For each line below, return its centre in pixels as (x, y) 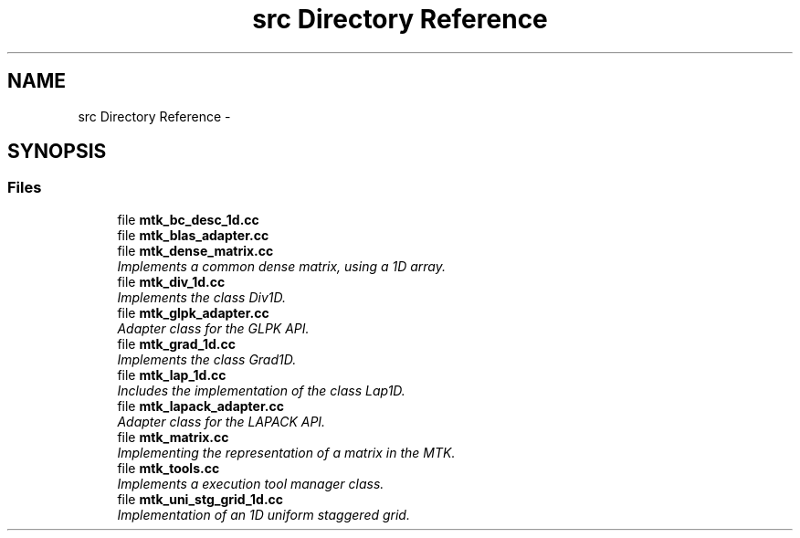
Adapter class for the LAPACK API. (221, 421)
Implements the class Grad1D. (207, 359)
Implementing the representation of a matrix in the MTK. (286, 452)
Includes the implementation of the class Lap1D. (261, 390)
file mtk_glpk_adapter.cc (193, 312)
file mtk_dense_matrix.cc (195, 250)
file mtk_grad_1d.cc (176, 343)
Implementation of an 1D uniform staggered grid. (263, 514)
